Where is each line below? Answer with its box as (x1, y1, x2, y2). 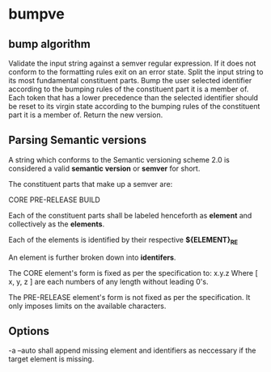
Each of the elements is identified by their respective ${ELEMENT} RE (8, 235, 239, 247)
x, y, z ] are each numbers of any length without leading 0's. (8, 277, 209, 286)
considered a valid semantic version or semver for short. (8, 163, 201, 173)
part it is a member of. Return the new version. (8, 110, 163, 120)
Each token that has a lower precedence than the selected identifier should (8, 93, 259, 102)
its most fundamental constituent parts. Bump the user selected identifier (8, 76, 252, 85)
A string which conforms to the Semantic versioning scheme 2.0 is (8, 154, 231, 164)
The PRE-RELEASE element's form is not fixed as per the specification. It (8, 292, 251, 302)
